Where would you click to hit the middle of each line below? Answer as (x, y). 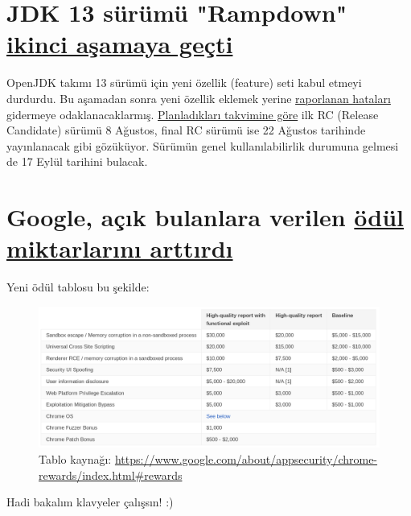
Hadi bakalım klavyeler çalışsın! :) (90, 502)
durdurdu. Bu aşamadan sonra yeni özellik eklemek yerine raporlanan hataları (199, 98)
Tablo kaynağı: (75, 458)
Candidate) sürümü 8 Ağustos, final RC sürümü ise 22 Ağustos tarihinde (186, 130)
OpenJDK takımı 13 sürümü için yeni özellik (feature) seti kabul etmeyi (184, 83)
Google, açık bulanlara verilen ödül (205, 217)
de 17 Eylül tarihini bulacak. (77, 161)
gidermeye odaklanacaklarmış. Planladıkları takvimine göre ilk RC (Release (193, 114)
